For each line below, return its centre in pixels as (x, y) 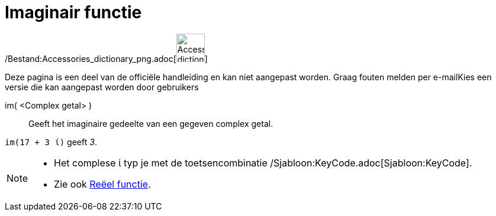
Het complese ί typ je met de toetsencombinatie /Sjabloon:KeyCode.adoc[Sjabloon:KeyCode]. (263, 163)
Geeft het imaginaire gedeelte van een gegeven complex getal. (151, 123)
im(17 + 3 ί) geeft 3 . (51, 142)
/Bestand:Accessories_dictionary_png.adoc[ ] (106, 58)
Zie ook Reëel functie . (102, 184)
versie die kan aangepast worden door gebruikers (102, 87)
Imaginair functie (73, 12)
